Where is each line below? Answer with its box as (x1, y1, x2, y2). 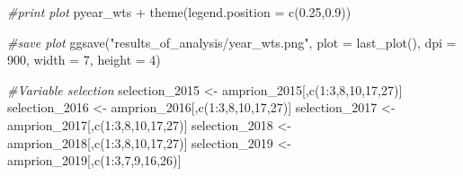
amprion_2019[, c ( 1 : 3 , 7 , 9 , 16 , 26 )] (7, 151, 182, 170)
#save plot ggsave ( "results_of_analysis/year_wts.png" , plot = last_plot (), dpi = (7, 32, 457, 51)
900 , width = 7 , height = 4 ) (7, 50, 161, 69)
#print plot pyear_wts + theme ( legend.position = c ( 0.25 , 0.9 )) (7, 3, 352, 21)
